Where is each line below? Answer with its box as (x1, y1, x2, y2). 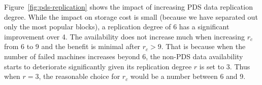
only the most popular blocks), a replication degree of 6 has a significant (4, 21, 230, 32)
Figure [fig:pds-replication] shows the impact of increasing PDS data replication (4, 2, 253, 12)
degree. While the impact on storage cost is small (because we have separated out (4, 11, 258, 22)
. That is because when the (161, 41, 246, 52)
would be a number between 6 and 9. (130, 71, 246, 81)
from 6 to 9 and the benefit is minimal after (4, 41, 141, 52)
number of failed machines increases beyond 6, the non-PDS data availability (4, 51, 243, 61)
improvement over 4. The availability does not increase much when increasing (4, 31, 245, 41)
